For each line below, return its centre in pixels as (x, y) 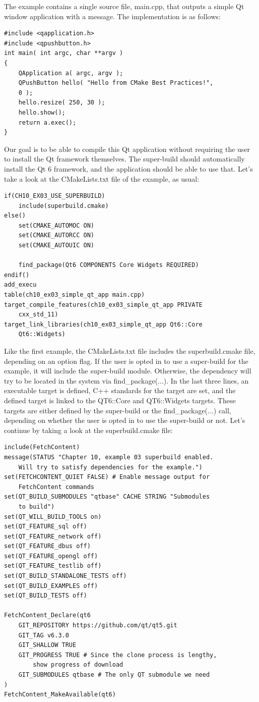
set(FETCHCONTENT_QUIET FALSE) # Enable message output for (107, 477)
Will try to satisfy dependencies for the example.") (110, 467)
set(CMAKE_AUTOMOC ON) (56, 225)
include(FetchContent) (42, 447)
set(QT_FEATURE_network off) (53, 536)
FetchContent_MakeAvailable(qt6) (60, 695)
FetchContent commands (56, 487)
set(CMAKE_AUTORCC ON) (56, 235)
